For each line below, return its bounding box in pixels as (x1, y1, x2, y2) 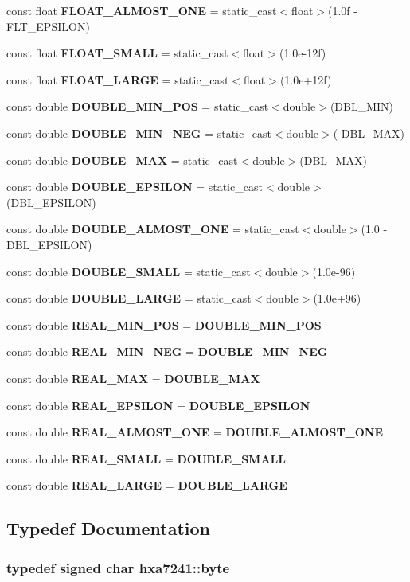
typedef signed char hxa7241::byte (6, 557, 230, 577)
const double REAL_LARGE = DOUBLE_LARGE (6, 477, 287, 494)
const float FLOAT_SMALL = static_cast (6, 45, 228, 61)
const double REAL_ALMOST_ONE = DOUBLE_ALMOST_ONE (6, 424, 384, 440)
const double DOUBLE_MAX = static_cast (6, 151, 238, 168)
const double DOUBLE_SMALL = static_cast (6, 263, 251, 279)
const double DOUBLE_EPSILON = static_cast (6, 178, 263, 195)
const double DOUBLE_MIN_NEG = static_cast (6, 124, 271, 141)
